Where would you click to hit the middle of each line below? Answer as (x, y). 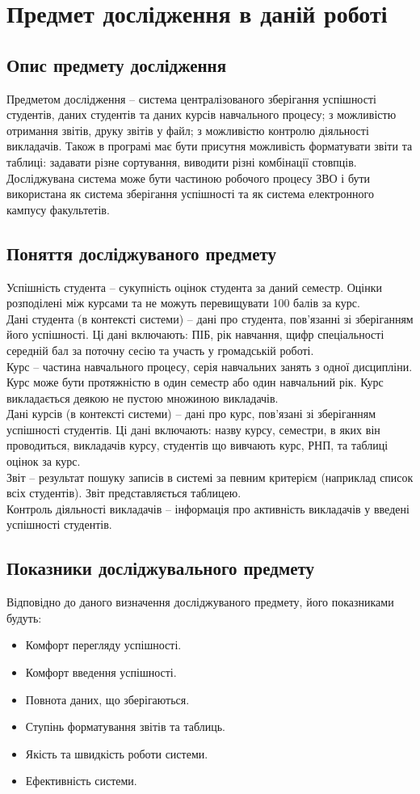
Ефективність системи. (81, 781)
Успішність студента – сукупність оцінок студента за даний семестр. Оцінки (195, 287)
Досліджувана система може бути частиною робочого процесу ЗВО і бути (189, 177)
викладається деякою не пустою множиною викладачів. (143, 397)
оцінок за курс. (44, 461)
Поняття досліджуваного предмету (142, 253)
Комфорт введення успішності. (101, 672)
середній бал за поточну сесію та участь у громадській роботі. (160, 350)
